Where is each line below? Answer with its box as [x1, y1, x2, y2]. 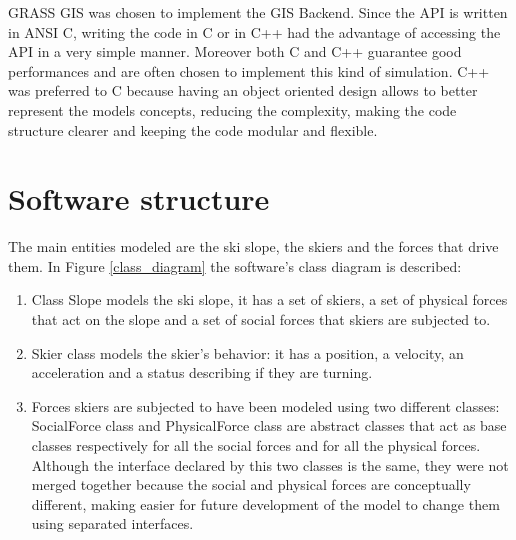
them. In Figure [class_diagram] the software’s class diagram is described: [8, 255, 462, 276]
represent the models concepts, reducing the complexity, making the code [8, 99, 457, 120]
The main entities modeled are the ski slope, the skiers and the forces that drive [8, 236, 499, 257]
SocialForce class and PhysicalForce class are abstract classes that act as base [31, 415, 507, 436]
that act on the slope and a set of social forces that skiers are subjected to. [31, 309, 491, 330]
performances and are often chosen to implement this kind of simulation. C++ [8, 60, 490, 81]
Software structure [8, 178, 270, 219]
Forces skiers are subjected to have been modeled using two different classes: [31, 395, 500, 416]
